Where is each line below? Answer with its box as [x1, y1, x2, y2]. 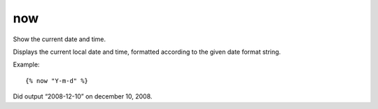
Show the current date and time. [13, 35, 106, 43]
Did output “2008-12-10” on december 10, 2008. [13, 92, 153, 101]
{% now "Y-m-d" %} [25, 77, 89, 85]
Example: [13, 60, 40, 69]
